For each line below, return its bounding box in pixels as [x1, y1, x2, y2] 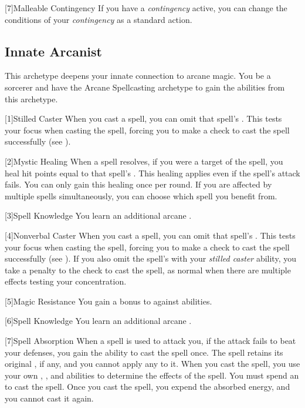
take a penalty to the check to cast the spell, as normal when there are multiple [5, 263, 291, 276]
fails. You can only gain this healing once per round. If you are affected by [5, 178, 272, 190]
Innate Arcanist [5, 42, 102, 60]
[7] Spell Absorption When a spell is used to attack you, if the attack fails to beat [5, 335, 296, 347]
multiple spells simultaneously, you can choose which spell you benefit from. [5, 189, 277, 202]
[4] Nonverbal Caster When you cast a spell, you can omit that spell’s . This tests [5, 229, 296, 241]
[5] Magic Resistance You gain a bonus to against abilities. [5, 295, 212, 307]
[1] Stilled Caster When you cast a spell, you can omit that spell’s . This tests [5, 112, 282, 125]
